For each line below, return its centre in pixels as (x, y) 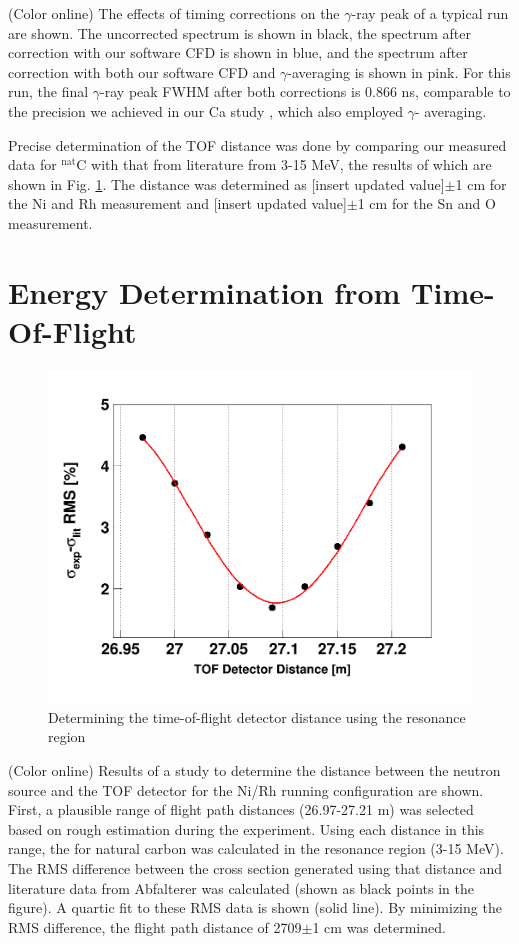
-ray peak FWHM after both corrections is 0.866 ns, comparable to (305, 91)
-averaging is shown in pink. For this (399, 71)
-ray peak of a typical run (430, 13)
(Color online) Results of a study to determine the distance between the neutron (254, 770)
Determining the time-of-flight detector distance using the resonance (257, 716)
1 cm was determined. (379, 926)
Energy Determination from (204, 291)
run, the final (48, 91)
